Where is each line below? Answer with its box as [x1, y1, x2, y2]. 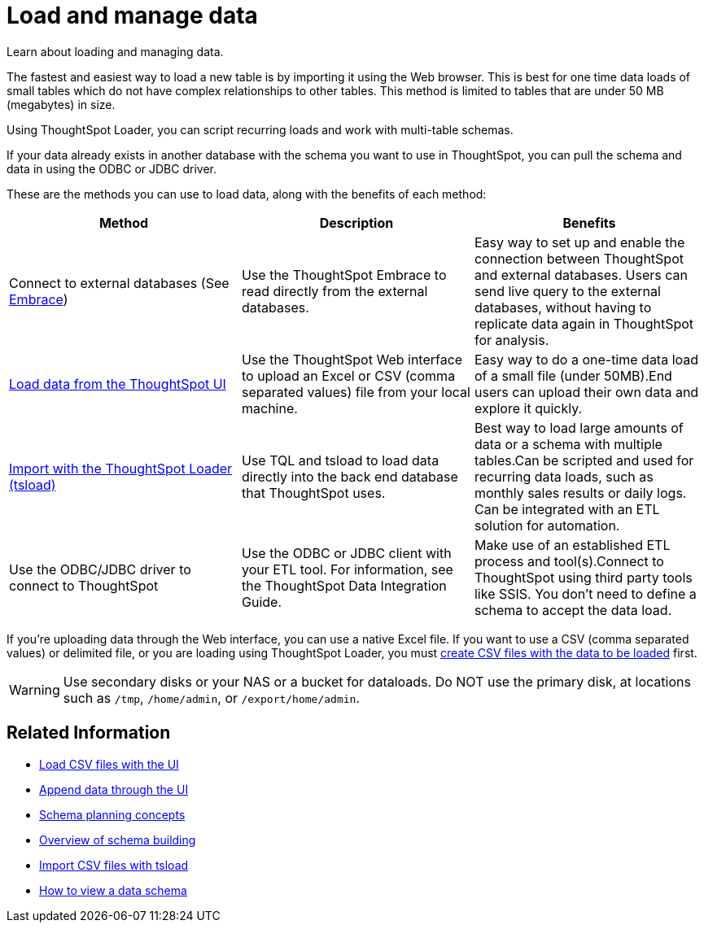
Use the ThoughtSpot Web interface [241, 351, 463, 368]
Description [319, 214, 394, 231]
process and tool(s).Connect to [474, 552, 664, 569]
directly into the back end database [241, 468, 458, 485]
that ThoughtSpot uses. [241, 484, 386, 501]
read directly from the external [241, 282, 428, 299]
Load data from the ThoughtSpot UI [9, 375, 226, 392]
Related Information [7, 722, 171, 744]
